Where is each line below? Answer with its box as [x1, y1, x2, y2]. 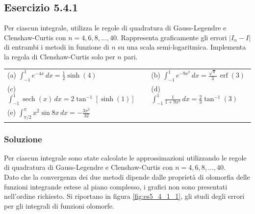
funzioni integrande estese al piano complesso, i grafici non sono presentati [4, 181, 228, 191]
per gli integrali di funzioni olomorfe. [4, 200, 114, 211]
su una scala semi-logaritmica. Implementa [118, 42, 246, 52]
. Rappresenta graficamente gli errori [116, 32, 227, 42]
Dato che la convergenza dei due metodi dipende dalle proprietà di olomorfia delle [4, 171, 250, 182]
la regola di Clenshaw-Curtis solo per [4, 51, 115, 61]
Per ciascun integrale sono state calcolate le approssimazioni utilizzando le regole [4, 152, 247, 162]
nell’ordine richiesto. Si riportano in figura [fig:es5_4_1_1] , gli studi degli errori [4, 191, 245, 201]
